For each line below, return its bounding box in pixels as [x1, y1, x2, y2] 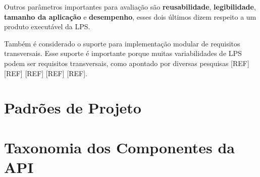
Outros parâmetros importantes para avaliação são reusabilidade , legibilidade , [4, 2, 256, 12]
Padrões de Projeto [4, 97, 141, 118]
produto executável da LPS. [4, 21, 90, 32]
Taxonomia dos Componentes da [4, 137, 235, 157]
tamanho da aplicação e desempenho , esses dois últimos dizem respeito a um [4, 11, 256, 22]
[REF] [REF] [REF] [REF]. [4, 68, 87, 78]
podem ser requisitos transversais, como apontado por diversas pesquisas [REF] [4, 57, 249, 68]
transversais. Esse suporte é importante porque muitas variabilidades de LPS [4, 48, 242, 58]
